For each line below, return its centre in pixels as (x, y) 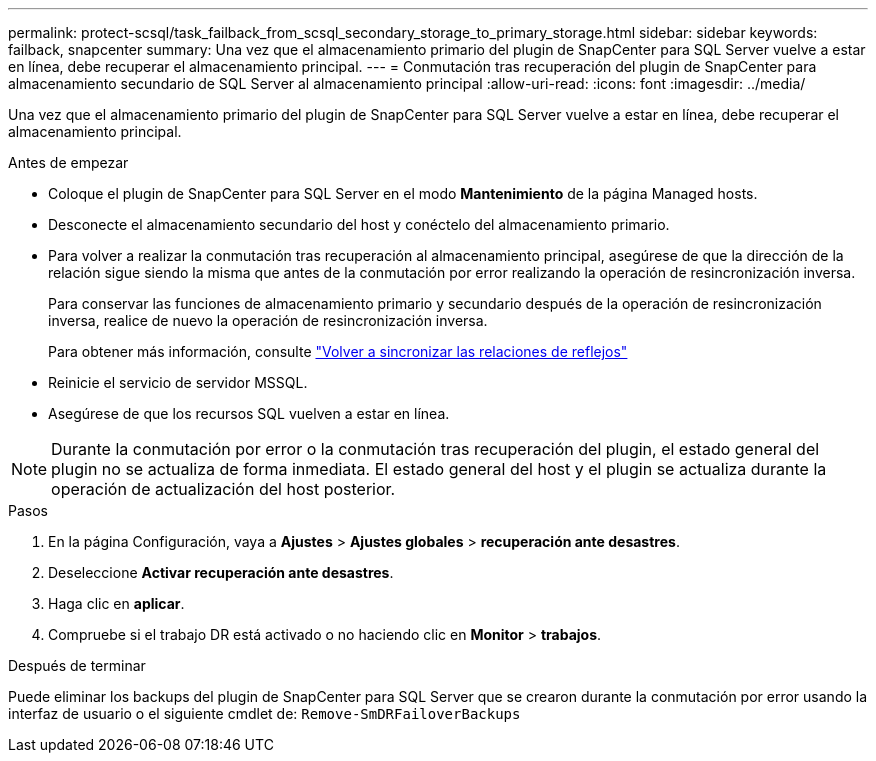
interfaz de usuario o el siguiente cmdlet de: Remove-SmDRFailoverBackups (264, 713)
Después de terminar (77, 665)
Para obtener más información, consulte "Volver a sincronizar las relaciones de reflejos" (338, 351)
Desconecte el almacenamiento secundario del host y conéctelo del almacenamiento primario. (359, 224)
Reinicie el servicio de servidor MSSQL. (178, 382)
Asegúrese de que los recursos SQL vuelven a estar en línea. (249, 413)
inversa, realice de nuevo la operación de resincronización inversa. (268, 320)
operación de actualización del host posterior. (223, 489)
